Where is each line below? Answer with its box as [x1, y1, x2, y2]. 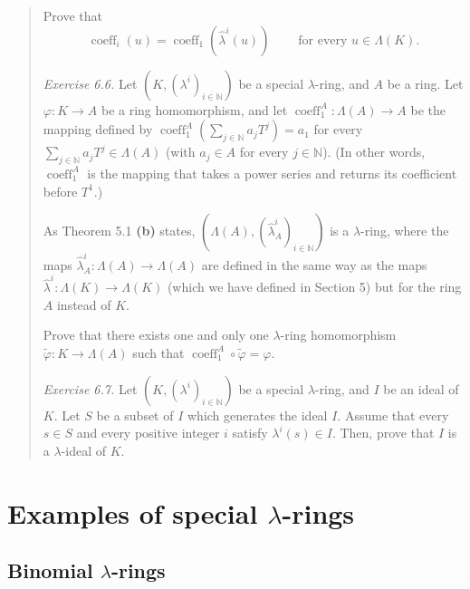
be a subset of [96, 405, 174, 424]
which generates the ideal [187, 405, 328, 424]
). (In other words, [322, 142, 426, 161]
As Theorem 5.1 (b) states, [43, 221, 196, 240]
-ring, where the [360, 221, 449, 240]
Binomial [7, 556, 93, 584]
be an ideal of [383, 379, 459, 398]
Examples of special [7, 494, 258, 531]
